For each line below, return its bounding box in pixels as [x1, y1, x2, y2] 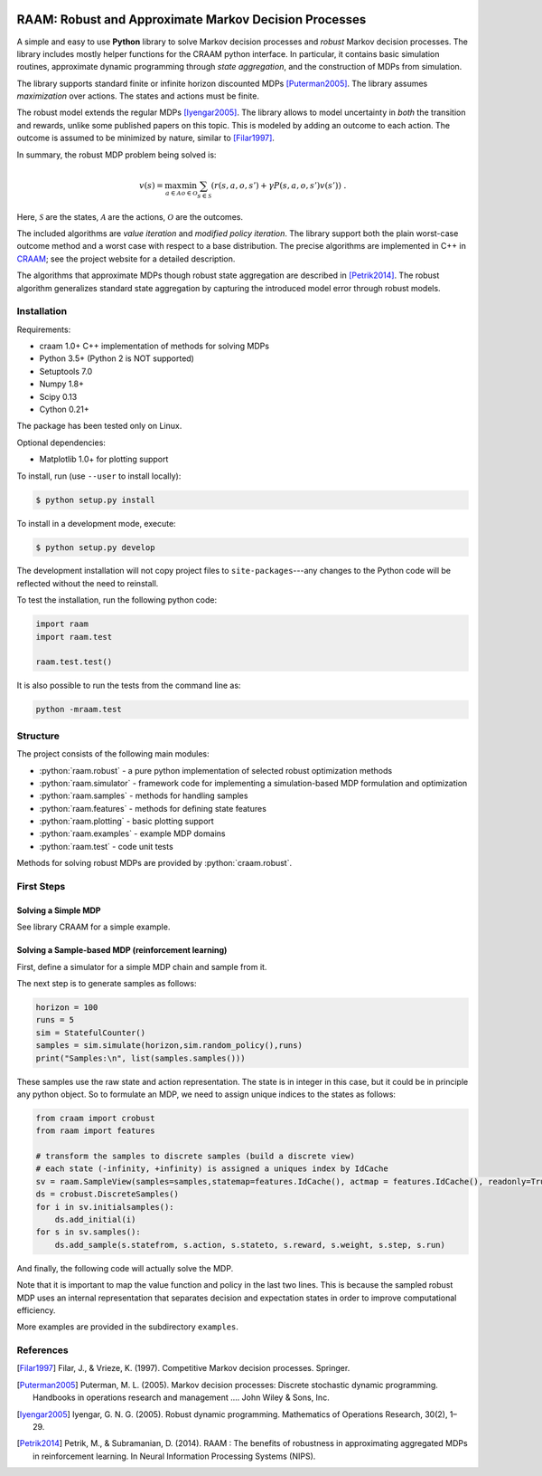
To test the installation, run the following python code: [16, 595, 217, 605]
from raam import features [35, 1126, 155, 1136]
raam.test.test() [35, 657, 113, 667]
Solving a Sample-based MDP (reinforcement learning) [16, 945, 228, 956]
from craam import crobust [35, 1113, 155, 1123]
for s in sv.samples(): [35, 1227, 142, 1237]
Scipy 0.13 [39, 391, 78, 402]
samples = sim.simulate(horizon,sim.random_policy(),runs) [35, 1041, 303, 1051]
